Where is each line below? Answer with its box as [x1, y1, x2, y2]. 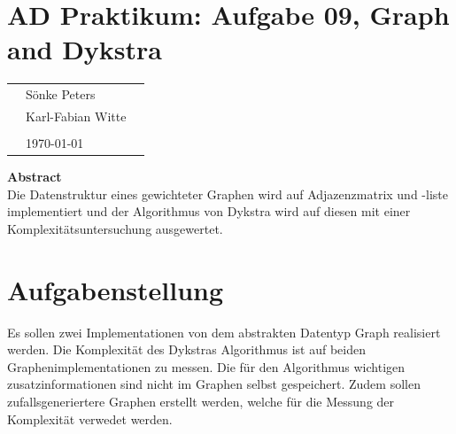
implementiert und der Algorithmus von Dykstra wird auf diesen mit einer [7, 202, 411, 221]
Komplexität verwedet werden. [7, 409, 173, 428]
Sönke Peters [26, 85, 96, 104]
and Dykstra [7, 31, 163, 67]
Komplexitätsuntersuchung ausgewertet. [7, 219, 223, 237]
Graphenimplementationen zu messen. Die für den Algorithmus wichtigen [7, 357, 406, 376]
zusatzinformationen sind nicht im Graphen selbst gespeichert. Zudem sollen [7, 375, 421, 393]
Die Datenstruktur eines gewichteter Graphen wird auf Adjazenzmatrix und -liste [7, 184, 448, 203]
